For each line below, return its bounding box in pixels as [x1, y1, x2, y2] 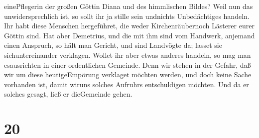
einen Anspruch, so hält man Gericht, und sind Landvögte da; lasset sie [4, 40, 222, 50]
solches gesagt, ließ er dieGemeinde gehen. [4, 89, 132, 99]
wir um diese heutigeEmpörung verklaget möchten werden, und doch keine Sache [4, 69, 252, 80]
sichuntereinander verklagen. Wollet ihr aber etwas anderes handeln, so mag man [4, 49, 251, 60]
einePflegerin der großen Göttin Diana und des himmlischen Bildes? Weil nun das [4, 1, 253, 11]
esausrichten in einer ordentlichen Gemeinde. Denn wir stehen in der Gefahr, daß [4, 59, 251, 70]
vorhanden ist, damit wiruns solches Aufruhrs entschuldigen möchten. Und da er [4, 79, 249, 89]
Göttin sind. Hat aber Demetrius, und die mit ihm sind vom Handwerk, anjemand [4, 30, 255, 40]
